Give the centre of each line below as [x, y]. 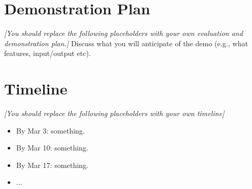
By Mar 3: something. [50, 130]
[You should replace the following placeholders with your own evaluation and [124, 33]
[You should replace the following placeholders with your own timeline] [114, 113]
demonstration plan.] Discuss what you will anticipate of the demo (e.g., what [126, 43]
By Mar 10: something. [52, 148]
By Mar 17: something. [52, 165]
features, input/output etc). [48, 53]
